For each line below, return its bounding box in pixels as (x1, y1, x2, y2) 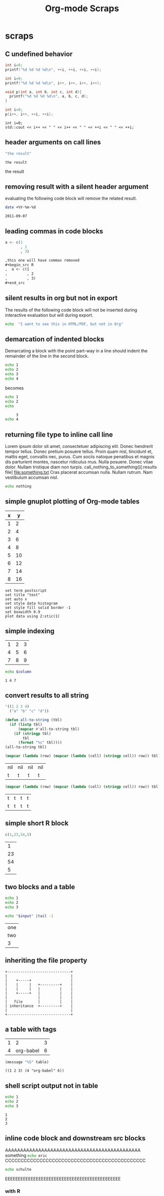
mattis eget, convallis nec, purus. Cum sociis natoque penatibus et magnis (5, 454, 155, 460)
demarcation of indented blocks (5, 335, 104, 344)
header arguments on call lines (5, 138, 101, 146)
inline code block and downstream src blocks (5, 1134, 145, 1142)
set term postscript (5, 588, 47, 593)
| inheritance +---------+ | (5, 1003, 73, 1008)
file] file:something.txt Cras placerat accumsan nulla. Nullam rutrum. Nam (5, 469, 153, 475)
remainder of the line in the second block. (5, 353, 89, 359)
